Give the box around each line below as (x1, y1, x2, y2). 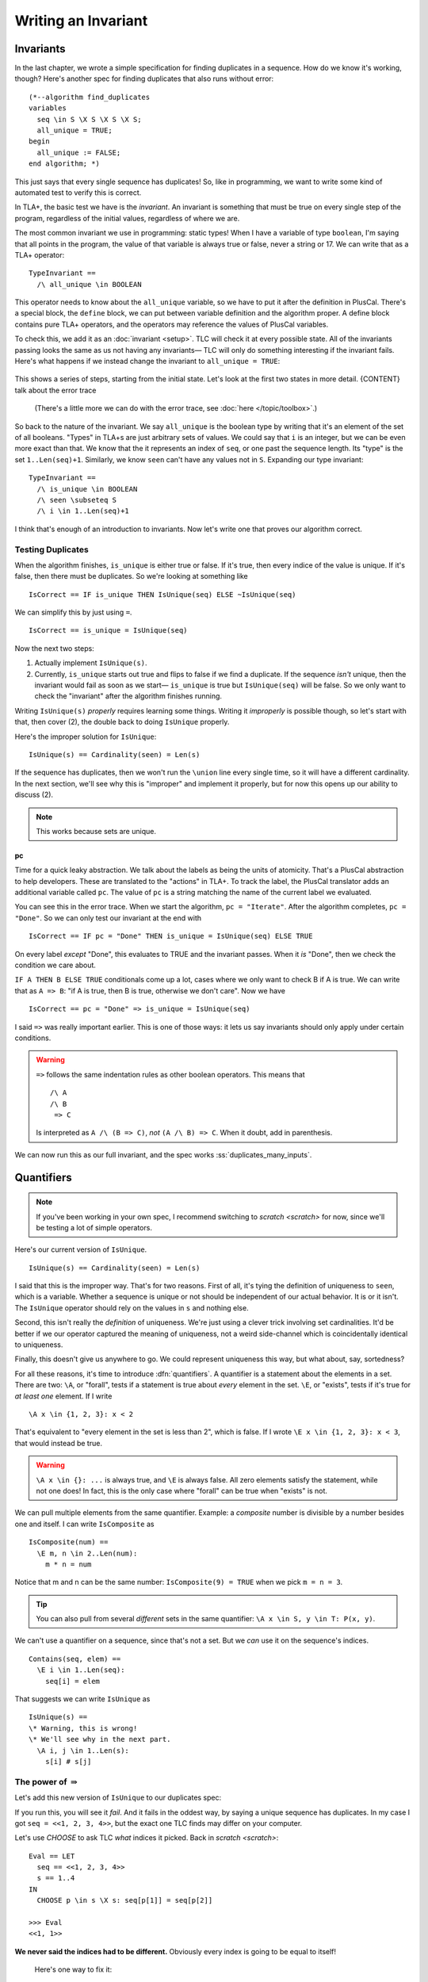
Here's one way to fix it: (34, 1965, 113, 1974)
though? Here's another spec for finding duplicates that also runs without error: (14, 74, 274, 83)
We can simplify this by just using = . (14, 607, 132, 618)
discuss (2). (14, 790, 54, 800)
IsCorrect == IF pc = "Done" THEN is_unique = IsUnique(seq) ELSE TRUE (29, 932, 313, 941)
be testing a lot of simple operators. (36, 1222, 152, 1232)
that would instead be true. (14, 1438, 103, 1448)
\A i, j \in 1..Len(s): (36, 1746, 130, 1755)
